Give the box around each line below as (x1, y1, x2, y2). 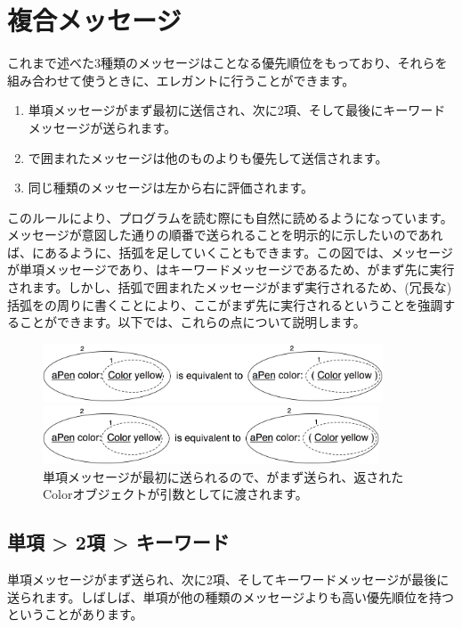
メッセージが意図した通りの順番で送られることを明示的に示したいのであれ (7, 225, 443, 244)
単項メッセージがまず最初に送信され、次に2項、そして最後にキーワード (28, 101, 446, 119)
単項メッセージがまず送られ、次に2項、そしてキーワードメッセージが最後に (7, 570, 450, 589)
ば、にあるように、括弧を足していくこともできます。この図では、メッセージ (7, 242, 453, 261)
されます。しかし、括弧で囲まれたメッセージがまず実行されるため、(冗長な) (7, 278, 452, 297)
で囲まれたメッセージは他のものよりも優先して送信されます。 (28, 148, 388, 167)
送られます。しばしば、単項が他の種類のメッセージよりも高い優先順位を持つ (7, 587, 455, 606)
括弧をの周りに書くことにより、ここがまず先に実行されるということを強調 (7, 295, 443, 314)
